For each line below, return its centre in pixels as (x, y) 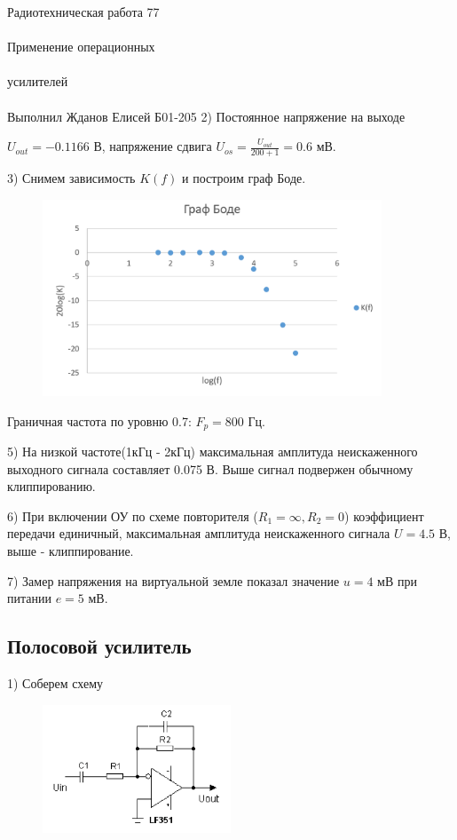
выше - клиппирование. (71, 550)
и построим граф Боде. (244, 177)
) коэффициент (384, 515)
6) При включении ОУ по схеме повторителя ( (133, 515)
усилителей (38, 81)
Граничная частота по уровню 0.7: (99, 420)
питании (29, 598)
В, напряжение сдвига (153, 146)
